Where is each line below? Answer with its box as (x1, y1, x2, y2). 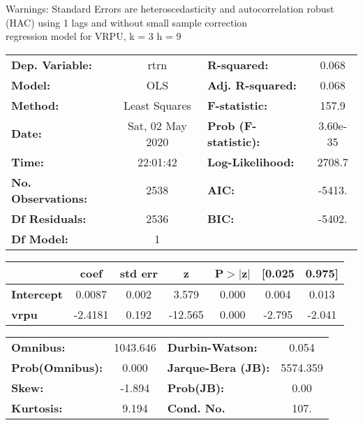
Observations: (11, 189, 88, 206)
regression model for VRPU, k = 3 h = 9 (6, 29, 181, 43)
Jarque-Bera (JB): (167, 359, 270, 375)
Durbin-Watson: (167, 338, 258, 355)
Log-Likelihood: (207, 153, 295, 170)
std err (119, 264, 158, 281)
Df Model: (11, 230, 68, 247)
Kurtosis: (11, 399, 63, 416)
